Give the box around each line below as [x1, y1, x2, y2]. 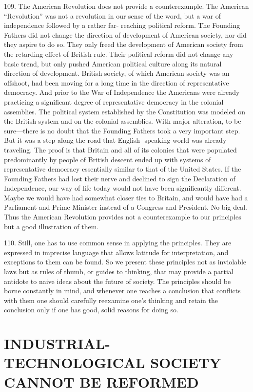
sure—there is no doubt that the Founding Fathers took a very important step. [4, 125, 240, 135]
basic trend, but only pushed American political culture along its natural [4, 58, 222, 68]
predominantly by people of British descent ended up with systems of [4, 154, 211, 164]
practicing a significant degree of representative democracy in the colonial [4, 96, 224, 107]
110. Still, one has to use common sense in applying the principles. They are [4, 238, 232, 248]
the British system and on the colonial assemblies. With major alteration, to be [4, 116, 241, 126]
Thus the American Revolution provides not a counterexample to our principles [4, 212, 241, 222]
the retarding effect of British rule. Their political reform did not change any [4, 48, 234, 59]
